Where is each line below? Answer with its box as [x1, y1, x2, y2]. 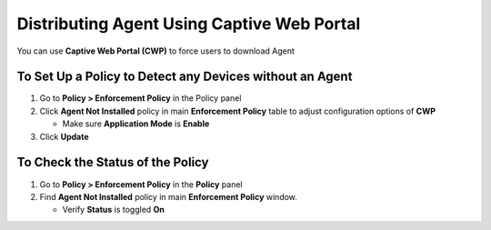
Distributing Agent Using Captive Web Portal [16, 14, 361, 34]
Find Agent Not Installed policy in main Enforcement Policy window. [39, 191, 297, 202]
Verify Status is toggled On [62, 205, 165, 215]
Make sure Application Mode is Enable [62, 118, 210, 129]
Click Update [39, 131, 89, 142]
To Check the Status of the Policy [16, 155, 209, 170]
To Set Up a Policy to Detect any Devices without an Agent [16, 69, 353, 85]
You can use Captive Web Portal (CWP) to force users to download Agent [16, 45, 296, 56]
